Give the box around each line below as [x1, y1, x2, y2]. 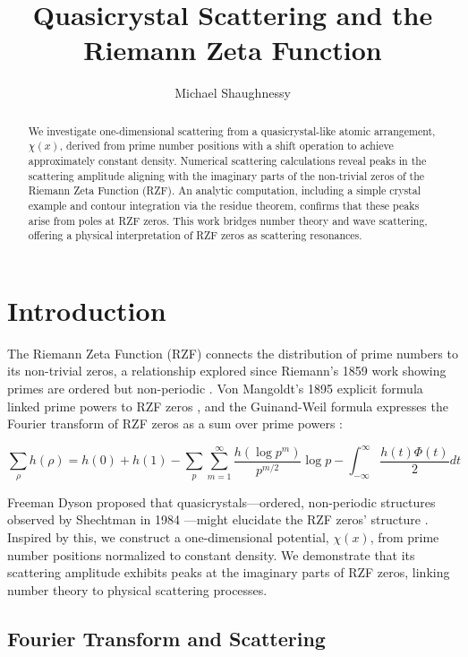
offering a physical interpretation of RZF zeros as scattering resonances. [28, 228, 362, 243]
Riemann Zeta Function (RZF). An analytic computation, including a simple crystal [28, 183, 421, 198]
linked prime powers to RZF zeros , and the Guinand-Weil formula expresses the [7, 396, 448, 415]
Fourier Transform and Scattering [7, 624, 326, 652]
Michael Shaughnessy [174, 83, 291, 102]
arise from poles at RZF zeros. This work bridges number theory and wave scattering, [28, 212, 428, 228]
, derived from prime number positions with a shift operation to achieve [59, 138, 394, 153]
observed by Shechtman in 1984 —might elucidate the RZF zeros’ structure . [7, 510, 429, 529]
